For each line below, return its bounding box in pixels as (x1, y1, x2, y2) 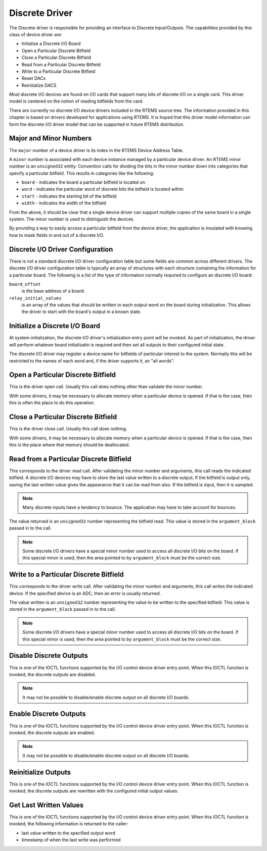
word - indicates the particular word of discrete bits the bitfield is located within (21, 186, 184, 192)
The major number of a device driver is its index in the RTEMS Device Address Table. (9, 147, 184, 153)
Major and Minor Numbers (9, 134, 92, 143)
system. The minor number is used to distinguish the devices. (9, 216, 134, 222)
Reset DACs (21, 75, 46, 81)
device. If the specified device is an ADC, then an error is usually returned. (9, 590, 161, 596)
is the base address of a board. (21, 288, 85, 294)
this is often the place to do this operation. (9, 400, 95, 406)
